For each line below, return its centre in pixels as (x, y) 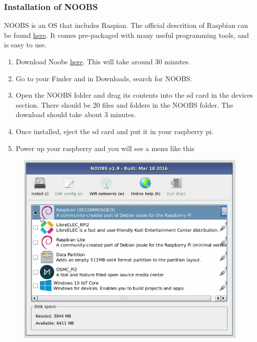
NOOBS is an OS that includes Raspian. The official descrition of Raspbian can (126, 25)
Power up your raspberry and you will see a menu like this (105, 148)
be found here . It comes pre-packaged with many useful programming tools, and (127, 35)
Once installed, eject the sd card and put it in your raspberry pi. (115, 131)
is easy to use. (25, 45)
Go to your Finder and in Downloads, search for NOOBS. (104, 78)
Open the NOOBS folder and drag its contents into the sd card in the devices (134, 95)
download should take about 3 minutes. (76, 114)
